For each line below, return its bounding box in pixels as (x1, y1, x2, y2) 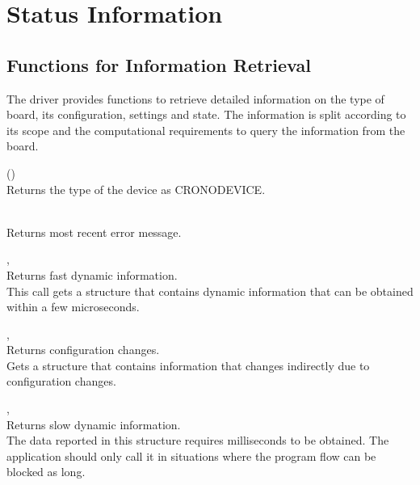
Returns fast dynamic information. (6, 266, 178, 283)
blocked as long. (6, 463, 86, 480)
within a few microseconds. (6, 298, 140, 315)
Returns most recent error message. (6, 223, 182, 240)
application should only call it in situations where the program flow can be (6, 447, 376, 464)
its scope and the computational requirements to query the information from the (6, 121, 405, 138)
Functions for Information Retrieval (6, 52, 311, 77)
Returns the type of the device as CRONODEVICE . (6, 180, 266, 197)
